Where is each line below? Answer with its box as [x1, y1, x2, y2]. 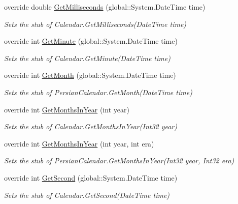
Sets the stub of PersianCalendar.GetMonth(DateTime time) [4, 86, 192, 97]
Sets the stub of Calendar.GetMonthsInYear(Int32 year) [4, 121, 178, 132]
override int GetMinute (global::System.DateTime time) [4, 36, 178, 46]
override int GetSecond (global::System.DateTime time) [4, 172, 178, 183]
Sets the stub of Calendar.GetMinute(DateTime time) [4, 52, 171, 63]
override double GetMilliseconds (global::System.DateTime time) [4, 2, 206, 12]
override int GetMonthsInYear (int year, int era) [4, 138, 154, 149]
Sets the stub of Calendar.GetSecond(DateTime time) [4, 189, 170, 200]
